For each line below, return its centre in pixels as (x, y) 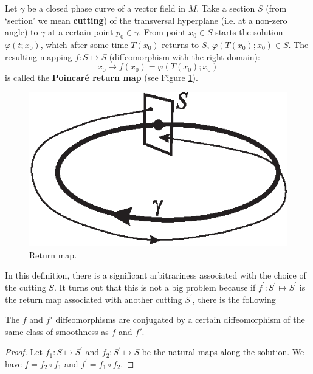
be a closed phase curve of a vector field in (106, 8)
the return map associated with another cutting (94, 299)
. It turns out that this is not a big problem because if (155, 287)
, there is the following (234, 299)
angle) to (22, 32)
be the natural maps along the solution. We (223, 352)
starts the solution (249, 32)
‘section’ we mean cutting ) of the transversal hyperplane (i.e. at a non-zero (146, 20)
